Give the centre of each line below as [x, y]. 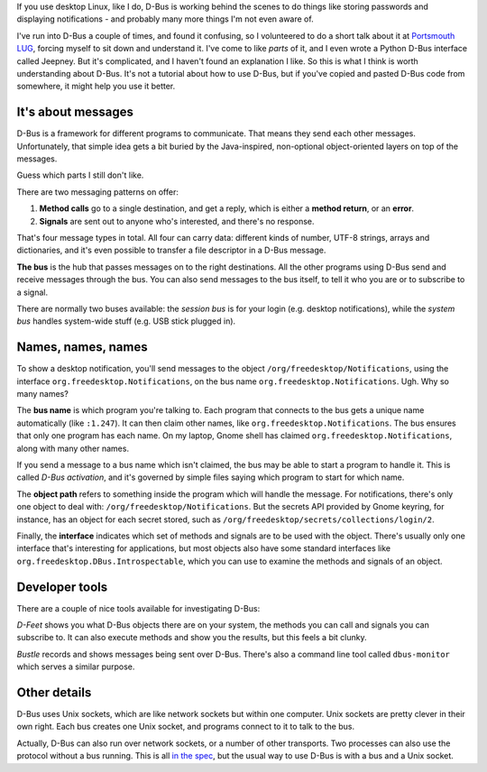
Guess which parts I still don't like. [80, 175]
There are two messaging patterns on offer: [98, 192]
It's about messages [75, 112]
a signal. [32, 292]
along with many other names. [73, 448]
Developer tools [62, 587]
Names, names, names [82, 347]
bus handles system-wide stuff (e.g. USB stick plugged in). [126, 321]
